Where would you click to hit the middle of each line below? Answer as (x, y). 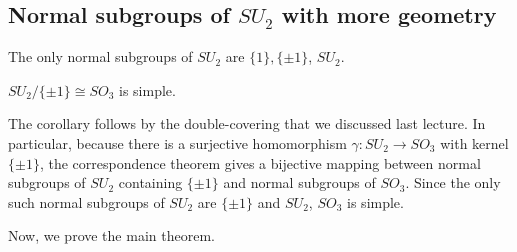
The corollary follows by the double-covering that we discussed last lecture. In (247, 123)
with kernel (474, 142)
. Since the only (453, 182)
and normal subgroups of (299, 182)
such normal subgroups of (86, 201)
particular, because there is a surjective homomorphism (177, 142)
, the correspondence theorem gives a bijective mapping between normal (260, 162)
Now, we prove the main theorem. (111, 235)
